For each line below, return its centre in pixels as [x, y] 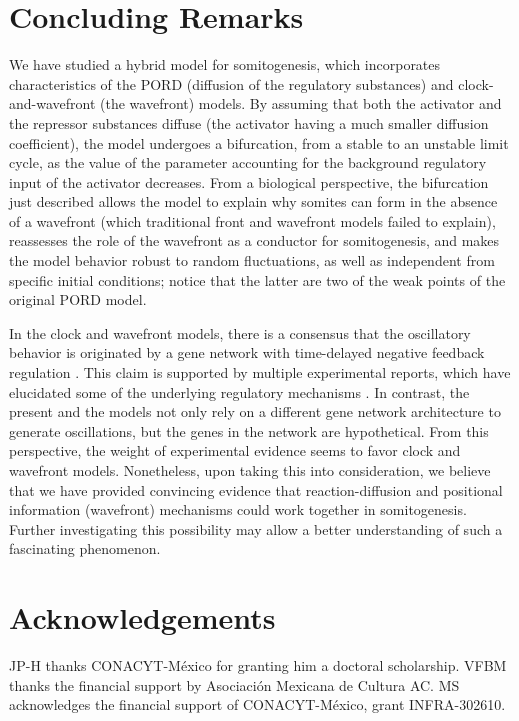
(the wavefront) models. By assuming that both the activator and [301, 103]
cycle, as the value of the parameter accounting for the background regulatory [248, 162]
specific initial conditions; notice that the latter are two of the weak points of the [257, 279]
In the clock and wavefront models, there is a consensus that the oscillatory [240, 332]
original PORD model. [78, 299]
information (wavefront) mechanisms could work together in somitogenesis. [238, 509]
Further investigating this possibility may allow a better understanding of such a [256, 528]
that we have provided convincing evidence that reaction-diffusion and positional [256, 489]
